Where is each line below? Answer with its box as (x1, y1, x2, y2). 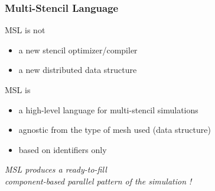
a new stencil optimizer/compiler (18, 43, 138, 56)
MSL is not (5, 24, 45, 36)
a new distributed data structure (18, 63, 137, 76)
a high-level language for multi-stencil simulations (18, 103, 198, 116)
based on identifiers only (18, 143, 107, 155)
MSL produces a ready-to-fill (5, 163, 107, 176)
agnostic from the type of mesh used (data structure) (18, 123, 211, 136)
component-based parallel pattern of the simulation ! (5, 174, 192, 187)
